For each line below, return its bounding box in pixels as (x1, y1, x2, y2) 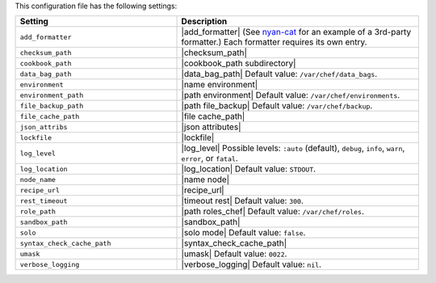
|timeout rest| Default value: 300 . (181, 195, 304, 206)
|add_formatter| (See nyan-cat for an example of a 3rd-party (181, 27, 412, 38)
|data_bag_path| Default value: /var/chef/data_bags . (181, 69, 378, 80)
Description (181, 16, 228, 27)
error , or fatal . (181, 153, 238, 164)
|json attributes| (181, 121, 241, 133)
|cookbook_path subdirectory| (181, 57, 296, 69)
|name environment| (181, 79, 258, 91)
